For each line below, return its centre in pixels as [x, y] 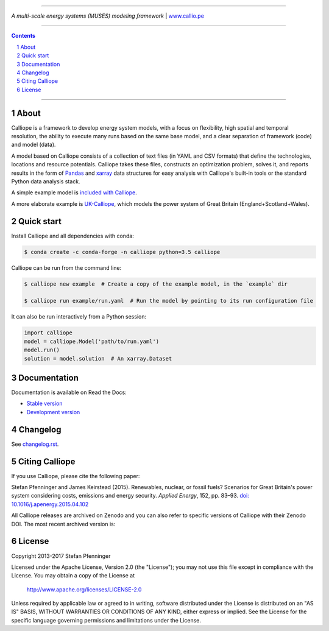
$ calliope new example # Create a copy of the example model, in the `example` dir [156, 284]
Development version [53, 412]
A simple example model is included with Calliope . [74, 192]
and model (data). [34, 145]
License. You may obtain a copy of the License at [73, 576]
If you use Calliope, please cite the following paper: [76, 476]
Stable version [45, 404]
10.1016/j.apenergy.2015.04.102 [50, 504]
